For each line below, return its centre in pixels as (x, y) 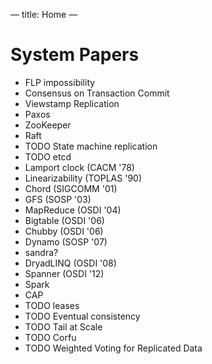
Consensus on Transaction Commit (97, 93)
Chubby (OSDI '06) (64, 231)
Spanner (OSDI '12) (64, 273)
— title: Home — (44, 14)
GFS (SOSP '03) (58, 199)
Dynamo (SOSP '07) (66, 241)
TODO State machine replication (91, 146)
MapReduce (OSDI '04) (73, 210)
